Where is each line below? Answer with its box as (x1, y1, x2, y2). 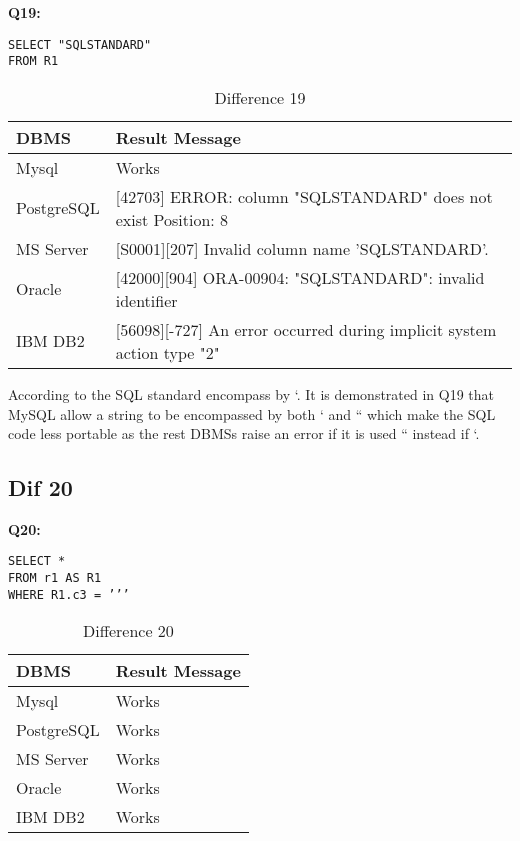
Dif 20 (8, 472, 73, 503)
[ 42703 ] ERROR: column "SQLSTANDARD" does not (115, 184, 493, 208)
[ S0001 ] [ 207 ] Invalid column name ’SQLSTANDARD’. (115, 236, 489, 260)
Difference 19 (214, 85, 306, 109)
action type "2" (115, 340, 220, 364)
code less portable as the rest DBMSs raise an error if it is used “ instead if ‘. (8, 423, 480, 444)
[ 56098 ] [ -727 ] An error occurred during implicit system (115, 317, 497, 341)
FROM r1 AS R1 (8, 571, 102, 586)
